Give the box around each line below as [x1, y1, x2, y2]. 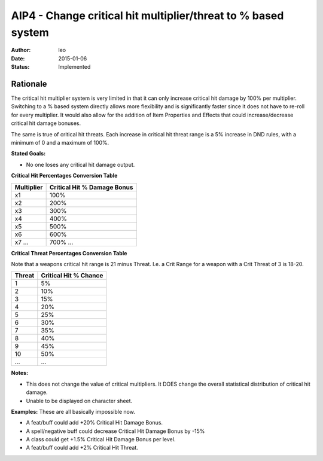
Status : [11, 63, 30, 71]
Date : [11, 54, 25, 62]
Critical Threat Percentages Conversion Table [11, 249, 127, 257]
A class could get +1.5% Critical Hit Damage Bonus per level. [26, 436, 176, 443]
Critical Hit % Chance [41, 271, 103, 280]
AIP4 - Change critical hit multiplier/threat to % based [11, 9, 284, 22]
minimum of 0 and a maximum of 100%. [11, 139, 109, 146]
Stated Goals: [11, 150, 46, 157]
